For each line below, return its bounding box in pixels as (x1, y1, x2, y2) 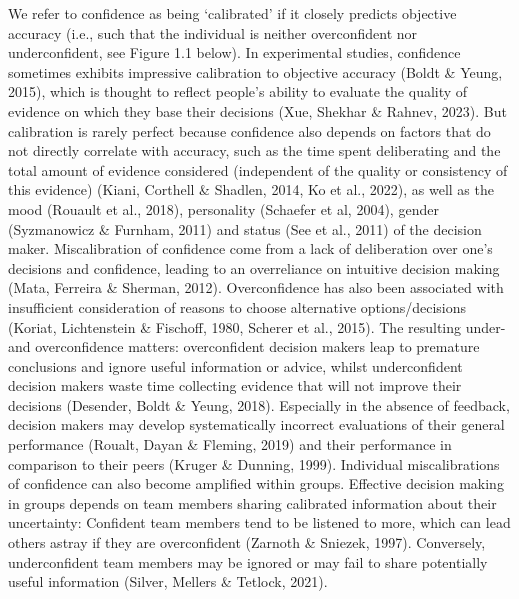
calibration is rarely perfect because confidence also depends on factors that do (8, 120, 491, 141)
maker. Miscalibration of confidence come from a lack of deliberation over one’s (8, 238, 493, 259)
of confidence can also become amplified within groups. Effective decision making (8, 473, 504, 494)
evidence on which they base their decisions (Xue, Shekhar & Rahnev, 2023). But (8, 100, 507, 121)
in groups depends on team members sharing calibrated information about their (8, 492, 497, 513)
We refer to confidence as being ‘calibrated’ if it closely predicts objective (8, 3, 457, 23)
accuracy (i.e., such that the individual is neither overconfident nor (8, 22, 418, 43)
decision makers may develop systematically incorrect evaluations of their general (8, 414, 505, 435)
